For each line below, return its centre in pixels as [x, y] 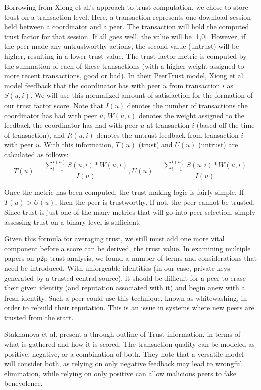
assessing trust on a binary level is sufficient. [73, 221]
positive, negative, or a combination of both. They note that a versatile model [124, 354]
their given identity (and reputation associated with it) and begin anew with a [125, 288]
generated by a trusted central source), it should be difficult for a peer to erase [125, 278]
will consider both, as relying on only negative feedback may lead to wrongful [123, 364]
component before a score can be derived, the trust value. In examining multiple [127, 248]
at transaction [168, 125]
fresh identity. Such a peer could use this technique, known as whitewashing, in [126, 297]
